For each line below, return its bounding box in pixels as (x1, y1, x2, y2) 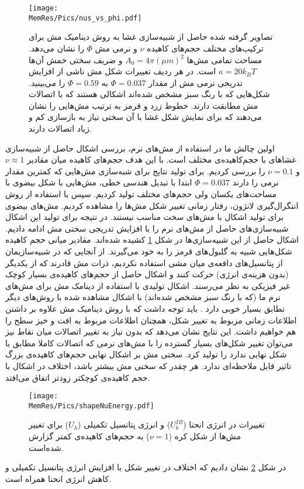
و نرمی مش (95, 42, 137, 54)
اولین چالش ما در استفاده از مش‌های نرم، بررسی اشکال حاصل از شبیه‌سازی (5, 142, 275, 154)
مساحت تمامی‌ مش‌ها (186, 53, 262, 66)
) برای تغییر (29, 418, 69, 431)
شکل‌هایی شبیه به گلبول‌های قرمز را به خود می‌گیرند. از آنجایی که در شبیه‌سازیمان (5, 245, 292, 257)
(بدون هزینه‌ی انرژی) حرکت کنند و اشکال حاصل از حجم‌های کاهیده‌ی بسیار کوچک (5, 268, 289, 280)
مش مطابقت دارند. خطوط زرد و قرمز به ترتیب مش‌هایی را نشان (29, 99, 258, 111)
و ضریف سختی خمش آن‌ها (29, 53, 123, 66)
